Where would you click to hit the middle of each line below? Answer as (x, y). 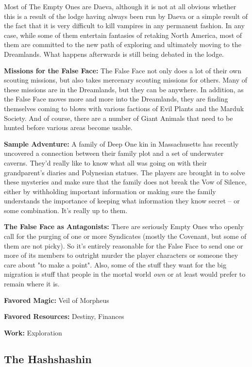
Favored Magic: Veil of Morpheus (57, 300)
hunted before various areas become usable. (68, 127)
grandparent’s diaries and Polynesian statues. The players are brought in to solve (125, 172)
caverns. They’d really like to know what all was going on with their (105, 162)
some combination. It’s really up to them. (66, 210)
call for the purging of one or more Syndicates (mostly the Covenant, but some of (125, 236)
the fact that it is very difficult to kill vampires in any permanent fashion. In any (124, 25)
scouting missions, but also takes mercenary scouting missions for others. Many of (126, 80)
